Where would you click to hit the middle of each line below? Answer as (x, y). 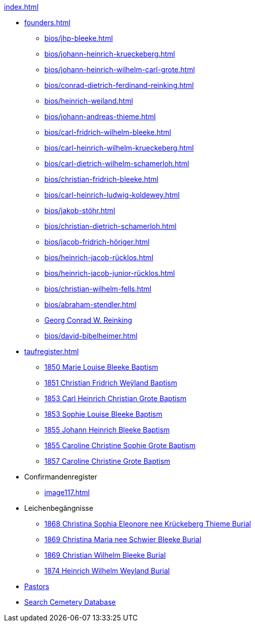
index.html (21, 7)
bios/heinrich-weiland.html (89, 101)
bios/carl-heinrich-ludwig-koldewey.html (112, 195)
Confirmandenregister (61, 477)
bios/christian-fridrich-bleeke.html (102, 179)
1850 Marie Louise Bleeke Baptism (101, 367)
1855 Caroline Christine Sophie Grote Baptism (120, 445)
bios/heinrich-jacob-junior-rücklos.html (110, 273)
